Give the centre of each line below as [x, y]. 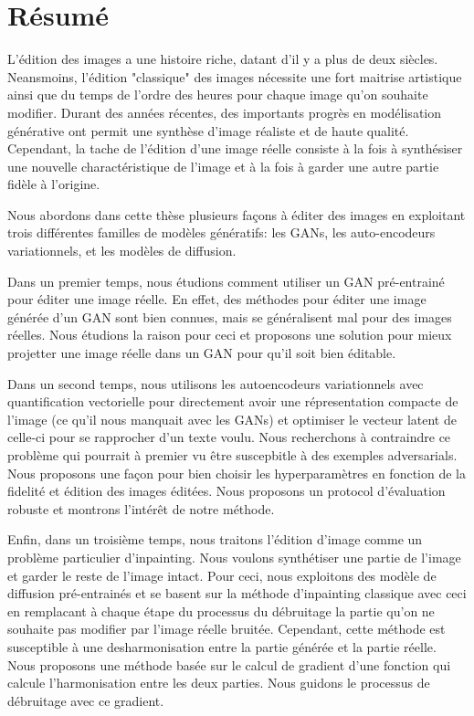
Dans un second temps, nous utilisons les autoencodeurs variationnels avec [216, 383]
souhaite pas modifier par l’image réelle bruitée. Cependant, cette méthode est [226, 629]
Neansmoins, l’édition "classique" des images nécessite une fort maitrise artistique [235, 76]
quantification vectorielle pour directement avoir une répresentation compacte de [233, 401]
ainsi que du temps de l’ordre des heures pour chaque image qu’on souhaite [218, 95]
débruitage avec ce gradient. [86, 700]
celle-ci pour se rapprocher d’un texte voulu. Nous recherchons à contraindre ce [229, 437]
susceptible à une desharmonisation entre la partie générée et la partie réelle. [222, 646]
